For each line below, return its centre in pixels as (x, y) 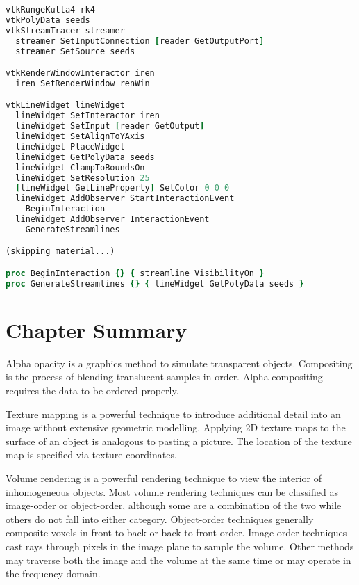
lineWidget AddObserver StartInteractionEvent (125, 199)
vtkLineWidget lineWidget (65, 105)
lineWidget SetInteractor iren (87, 116)
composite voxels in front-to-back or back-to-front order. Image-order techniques (176, 532)
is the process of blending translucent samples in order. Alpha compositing (164, 377)
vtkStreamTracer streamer (65, 30)
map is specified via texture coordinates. (91, 455)
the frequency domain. (53, 574)
